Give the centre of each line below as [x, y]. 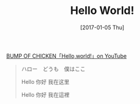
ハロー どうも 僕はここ [53, 69]
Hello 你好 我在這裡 [45, 94]
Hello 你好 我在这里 [45, 81]
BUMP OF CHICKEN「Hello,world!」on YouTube [66, 56]
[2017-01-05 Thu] [102, 27]
